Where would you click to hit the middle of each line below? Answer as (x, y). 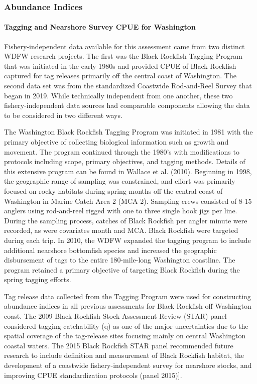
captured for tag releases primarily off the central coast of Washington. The (120, 76)
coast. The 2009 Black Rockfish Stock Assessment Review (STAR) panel (115, 316)
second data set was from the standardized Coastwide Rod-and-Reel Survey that (128, 86)
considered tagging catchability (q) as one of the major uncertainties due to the (126, 326)
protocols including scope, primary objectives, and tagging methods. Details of (125, 161)
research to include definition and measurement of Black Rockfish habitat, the (124, 355)
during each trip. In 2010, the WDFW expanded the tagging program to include (127, 240)
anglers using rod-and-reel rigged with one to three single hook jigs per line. (121, 211)
